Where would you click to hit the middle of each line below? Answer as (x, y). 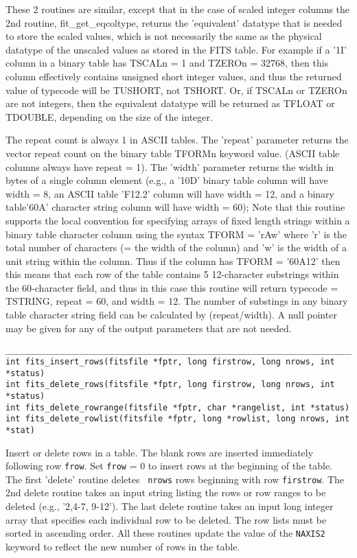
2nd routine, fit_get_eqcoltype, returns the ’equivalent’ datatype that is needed (174, 22)
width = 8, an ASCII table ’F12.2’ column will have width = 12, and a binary (170, 193)
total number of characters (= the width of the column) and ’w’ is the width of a (176, 247)
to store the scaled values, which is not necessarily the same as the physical (164, 36)
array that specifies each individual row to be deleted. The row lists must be (166, 519)
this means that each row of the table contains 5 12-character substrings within (172, 274)
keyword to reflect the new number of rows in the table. (123, 546)
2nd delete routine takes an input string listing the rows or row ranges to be (166, 492)
